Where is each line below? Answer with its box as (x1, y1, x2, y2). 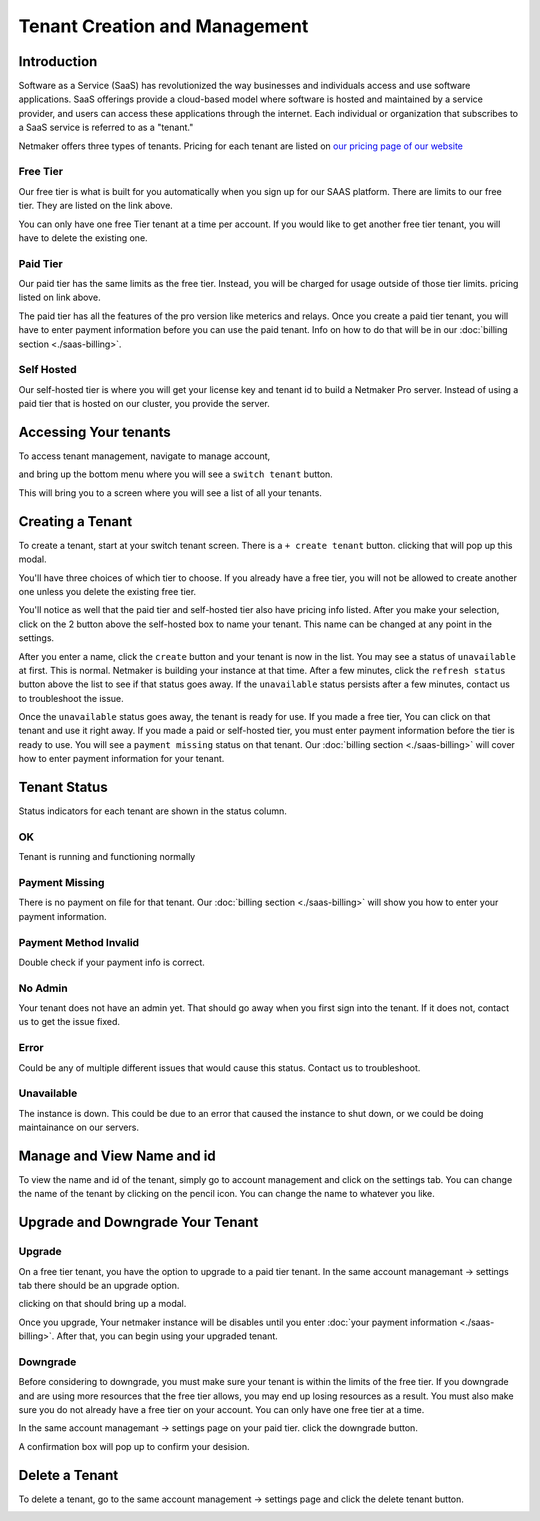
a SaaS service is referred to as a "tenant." (18, 121, 194, 134)
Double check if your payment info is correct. (18, 956, 205, 968)
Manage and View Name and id (18, 1147, 216, 1164)
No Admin (18, 981, 69, 995)
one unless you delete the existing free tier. (18, 585, 197, 597)
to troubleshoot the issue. (18, 692, 124, 704)
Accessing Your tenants (18, 423, 172, 440)
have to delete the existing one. (18, 231, 149, 244)
